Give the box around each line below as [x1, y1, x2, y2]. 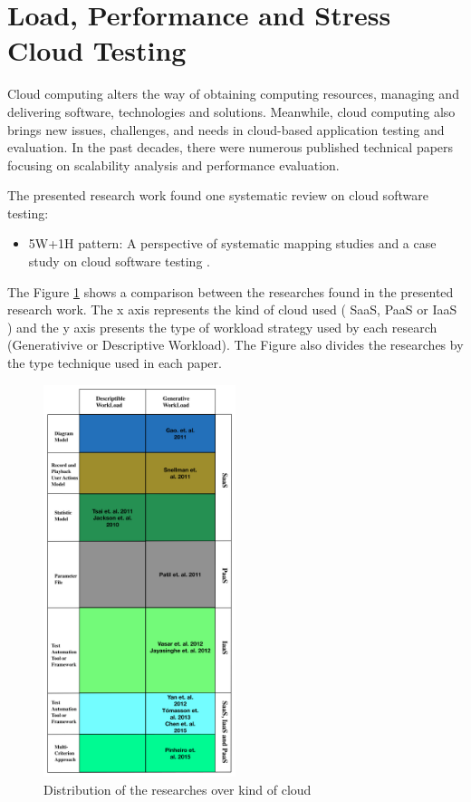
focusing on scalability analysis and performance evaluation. [7, 155, 340, 174]
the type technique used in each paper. [7, 353, 222, 372]
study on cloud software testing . [28, 252, 210, 271]
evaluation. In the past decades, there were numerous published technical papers [7, 138, 454, 157]
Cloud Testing [7, 32, 187, 69]
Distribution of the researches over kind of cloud [43, 779, 312, 798]
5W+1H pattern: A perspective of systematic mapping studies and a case [28, 234, 437, 253]
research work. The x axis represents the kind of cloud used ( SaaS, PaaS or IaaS [7, 300, 457, 319]
